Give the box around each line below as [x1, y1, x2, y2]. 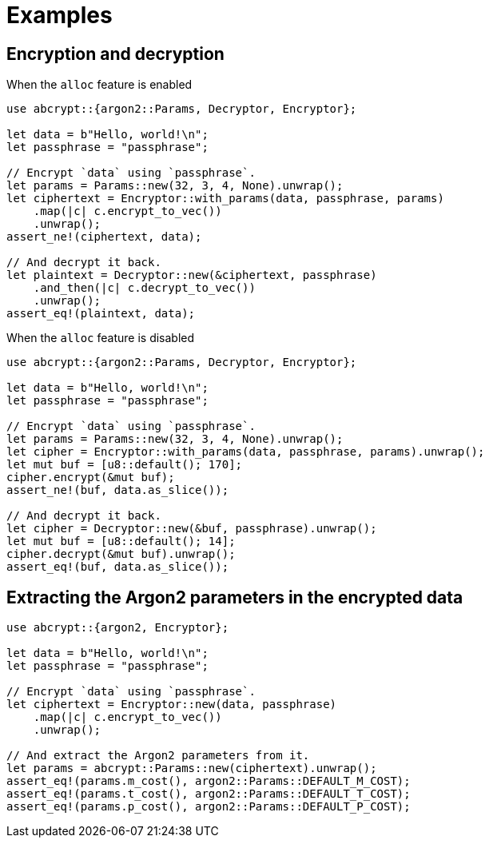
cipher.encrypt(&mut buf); [6, 471, 175, 484]
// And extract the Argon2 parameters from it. [6, 749, 310, 762]
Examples [6, 2, 113, 29]
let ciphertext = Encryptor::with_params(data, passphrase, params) [6, 192, 444, 205]
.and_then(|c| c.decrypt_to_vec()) [33, 281, 256, 295]
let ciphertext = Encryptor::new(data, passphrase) [6, 698, 337, 711]
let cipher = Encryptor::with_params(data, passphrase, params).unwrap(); [6, 445, 485, 459]
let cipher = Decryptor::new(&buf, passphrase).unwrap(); [6, 522, 377, 535]
